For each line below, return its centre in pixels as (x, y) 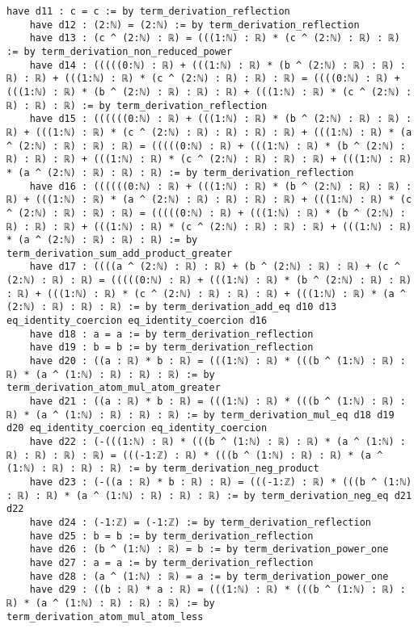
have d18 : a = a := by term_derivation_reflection (171, 334)
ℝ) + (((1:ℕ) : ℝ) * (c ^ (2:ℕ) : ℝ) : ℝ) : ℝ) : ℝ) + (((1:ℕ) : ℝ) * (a (209, 132)
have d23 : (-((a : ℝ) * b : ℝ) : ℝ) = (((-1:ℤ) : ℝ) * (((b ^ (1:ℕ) (221, 482)
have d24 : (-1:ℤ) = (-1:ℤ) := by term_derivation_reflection (201, 522)
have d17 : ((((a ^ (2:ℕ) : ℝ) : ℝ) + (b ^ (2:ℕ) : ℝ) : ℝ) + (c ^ (215, 267)
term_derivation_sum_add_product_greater (120, 253)
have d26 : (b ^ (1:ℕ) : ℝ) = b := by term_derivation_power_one (209, 549)
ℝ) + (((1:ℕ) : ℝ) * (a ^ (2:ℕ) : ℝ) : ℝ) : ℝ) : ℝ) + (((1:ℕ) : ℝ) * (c (209, 200)
